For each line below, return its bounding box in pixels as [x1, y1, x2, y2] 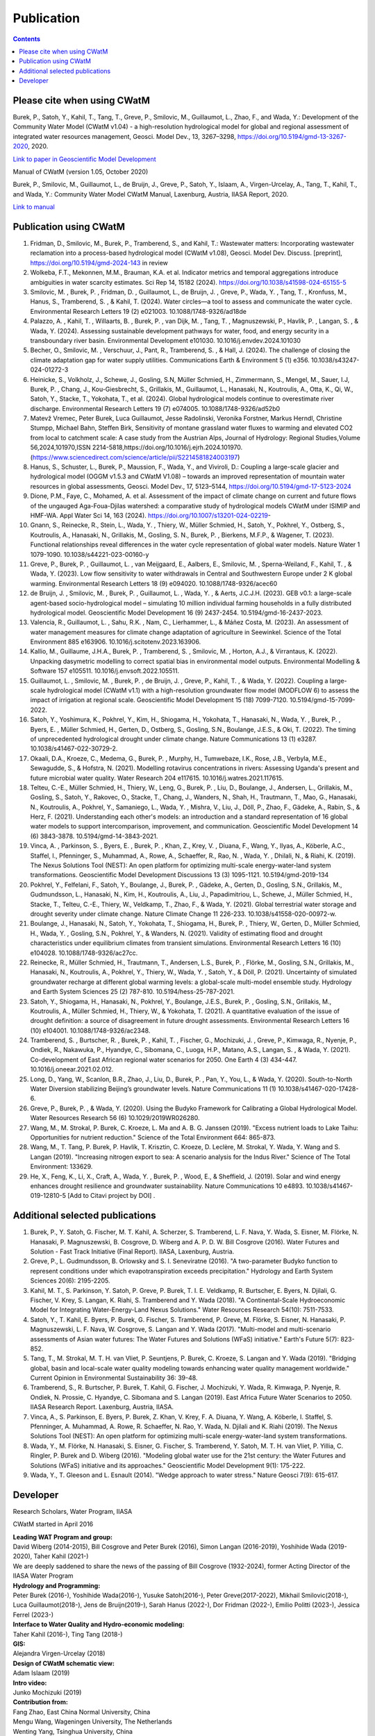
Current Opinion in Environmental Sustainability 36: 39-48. [30, 1374, 198, 1382]
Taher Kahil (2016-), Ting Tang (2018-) [12, 1630, 123, 1638]
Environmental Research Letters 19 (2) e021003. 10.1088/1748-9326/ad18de [30, 307, 247, 315]
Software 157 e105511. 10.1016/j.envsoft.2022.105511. [30, 667, 180, 675]
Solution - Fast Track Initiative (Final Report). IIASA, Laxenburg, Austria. [30, 1247, 235, 1256]
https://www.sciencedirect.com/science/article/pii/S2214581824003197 [32, 453, 238, 461]
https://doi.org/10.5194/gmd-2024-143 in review [30, 258, 168, 267]
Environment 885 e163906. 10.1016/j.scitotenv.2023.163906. [30, 637, 201, 646]
